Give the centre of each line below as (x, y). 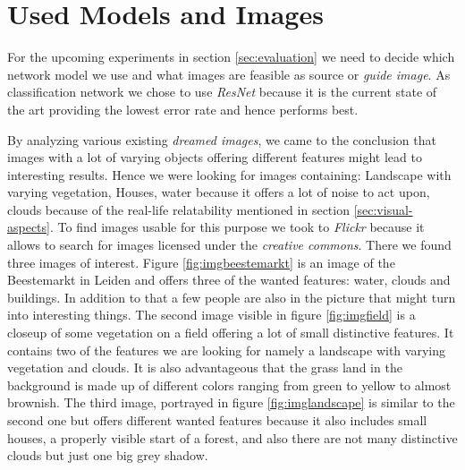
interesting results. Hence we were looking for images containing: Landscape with (229, 174)
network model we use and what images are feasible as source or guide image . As (229, 74)
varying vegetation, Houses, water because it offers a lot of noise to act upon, (219, 192)
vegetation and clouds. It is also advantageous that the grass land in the (205, 367)
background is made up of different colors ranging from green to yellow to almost (229, 385)
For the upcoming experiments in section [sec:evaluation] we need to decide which (231, 57)
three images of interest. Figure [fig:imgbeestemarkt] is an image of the (201, 262)
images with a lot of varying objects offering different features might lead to (215, 157)
